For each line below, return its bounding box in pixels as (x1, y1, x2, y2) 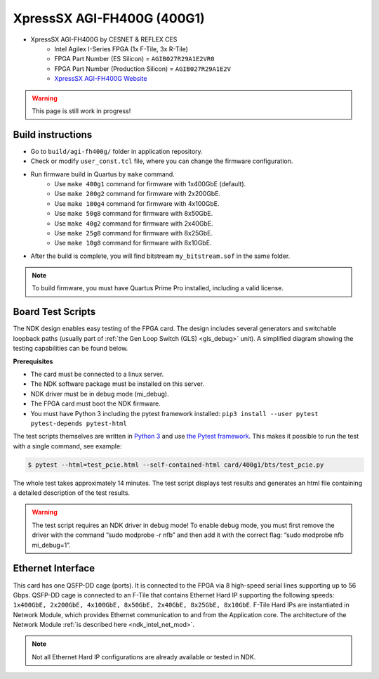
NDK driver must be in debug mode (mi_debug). (30, 389, 169, 398)
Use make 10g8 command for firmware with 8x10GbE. (54, 239, 212, 247)
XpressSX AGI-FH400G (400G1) (13, 11, 205, 26)
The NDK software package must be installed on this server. (30, 380, 205, 388)
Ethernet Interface (13, 562, 95, 574)
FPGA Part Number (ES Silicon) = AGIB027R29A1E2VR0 (54, 55, 215, 63)
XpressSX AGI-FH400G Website (54, 75, 147, 83)
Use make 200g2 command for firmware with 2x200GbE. (54, 190, 221, 198)
